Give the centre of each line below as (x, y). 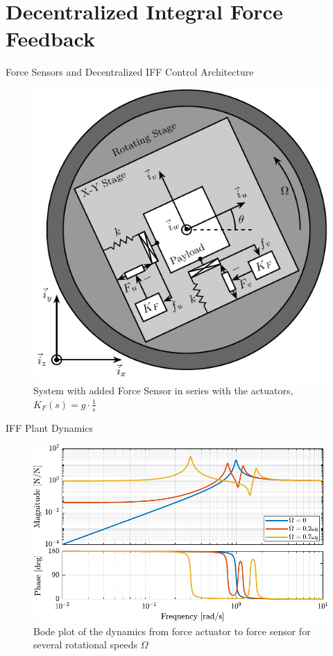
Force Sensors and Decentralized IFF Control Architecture (130, 72)
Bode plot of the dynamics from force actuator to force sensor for (172, 631)
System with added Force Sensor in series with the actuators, (163, 390)
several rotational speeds (86, 645)
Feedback (50, 39)
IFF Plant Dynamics (50, 427)
